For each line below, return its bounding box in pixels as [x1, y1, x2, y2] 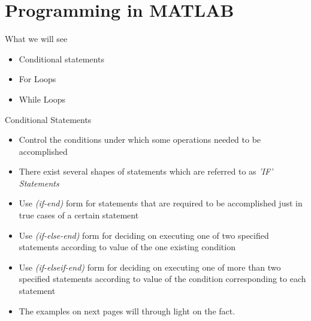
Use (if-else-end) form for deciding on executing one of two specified [19, 229, 269, 241]
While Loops [19, 92, 66, 105]
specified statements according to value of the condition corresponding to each [19, 272, 306, 285]
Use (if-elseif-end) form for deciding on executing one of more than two [19, 260, 281, 273]
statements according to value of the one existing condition [19, 241, 235, 253]
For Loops [19, 73, 56, 85]
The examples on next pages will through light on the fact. [19, 304, 235, 317]
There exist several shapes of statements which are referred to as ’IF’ [19, 165, 273, 178]
